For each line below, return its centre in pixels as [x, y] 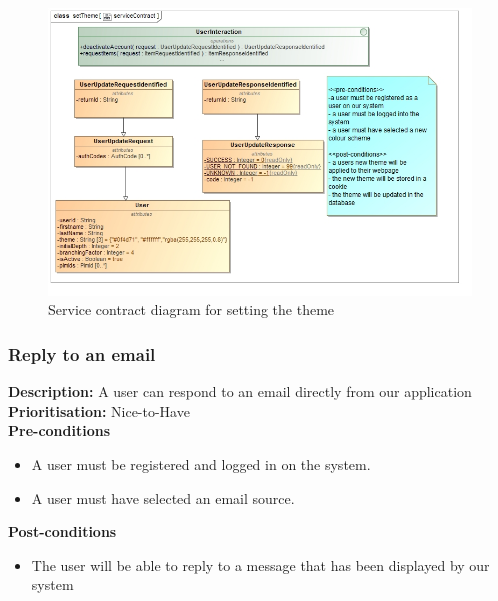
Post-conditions [62, 531]
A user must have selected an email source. [163, 497]
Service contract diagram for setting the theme [191, 309]
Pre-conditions [59, 430]
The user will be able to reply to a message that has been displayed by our [260, 564]
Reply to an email [82, 353]
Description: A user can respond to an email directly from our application [240, 391]
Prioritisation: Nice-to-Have [99, 410]
